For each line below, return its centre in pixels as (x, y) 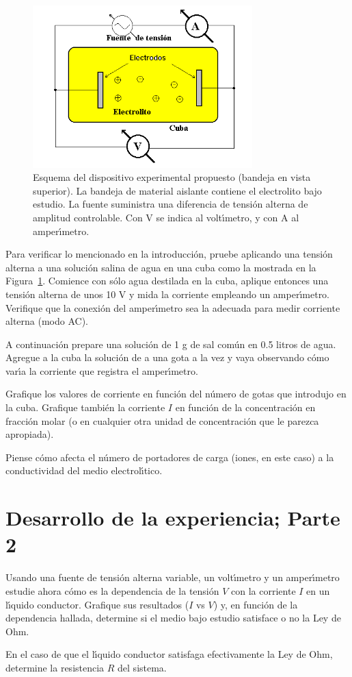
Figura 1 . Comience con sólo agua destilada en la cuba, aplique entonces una (167, 281)
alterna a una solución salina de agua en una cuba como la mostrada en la (161, 267)
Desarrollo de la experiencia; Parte (173, 518)
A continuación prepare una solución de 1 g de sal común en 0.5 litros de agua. (171, 344)
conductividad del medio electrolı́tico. (84, 470)
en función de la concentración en (245, 407)
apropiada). (30, 434)
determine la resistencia (55, 667)
